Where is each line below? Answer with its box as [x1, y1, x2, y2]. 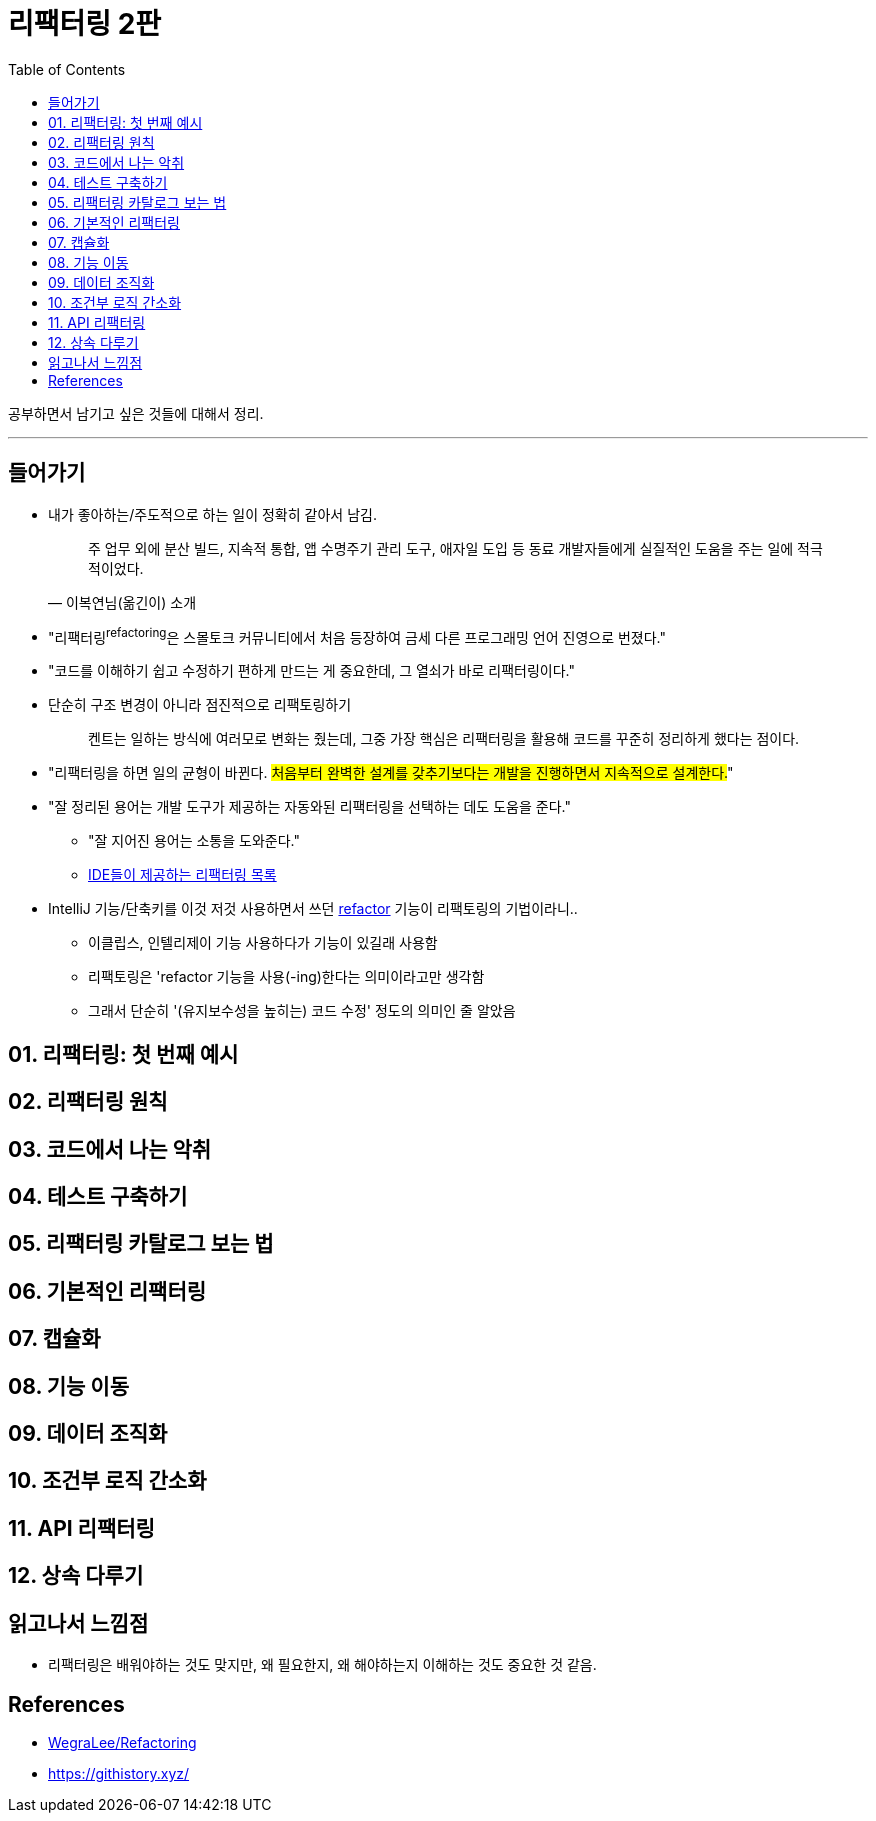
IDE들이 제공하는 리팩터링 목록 [88, 866, 277, 884]
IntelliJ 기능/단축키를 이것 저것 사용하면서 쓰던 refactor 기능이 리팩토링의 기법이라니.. [48, 900, 578, 918]
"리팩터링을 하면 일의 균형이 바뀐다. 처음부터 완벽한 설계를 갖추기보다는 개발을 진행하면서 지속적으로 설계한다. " [48, 764, 734, 782]
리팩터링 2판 [8, 7, 162, 41]
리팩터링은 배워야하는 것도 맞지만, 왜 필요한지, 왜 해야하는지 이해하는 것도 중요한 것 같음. [48, 1656, 597, 1674]
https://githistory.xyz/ [48, 1765, 190, 1782]
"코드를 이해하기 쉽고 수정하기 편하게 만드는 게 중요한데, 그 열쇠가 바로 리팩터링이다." [48, 662, 575, 680]
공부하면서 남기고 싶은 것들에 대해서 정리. [8, 404, 264, 422]
